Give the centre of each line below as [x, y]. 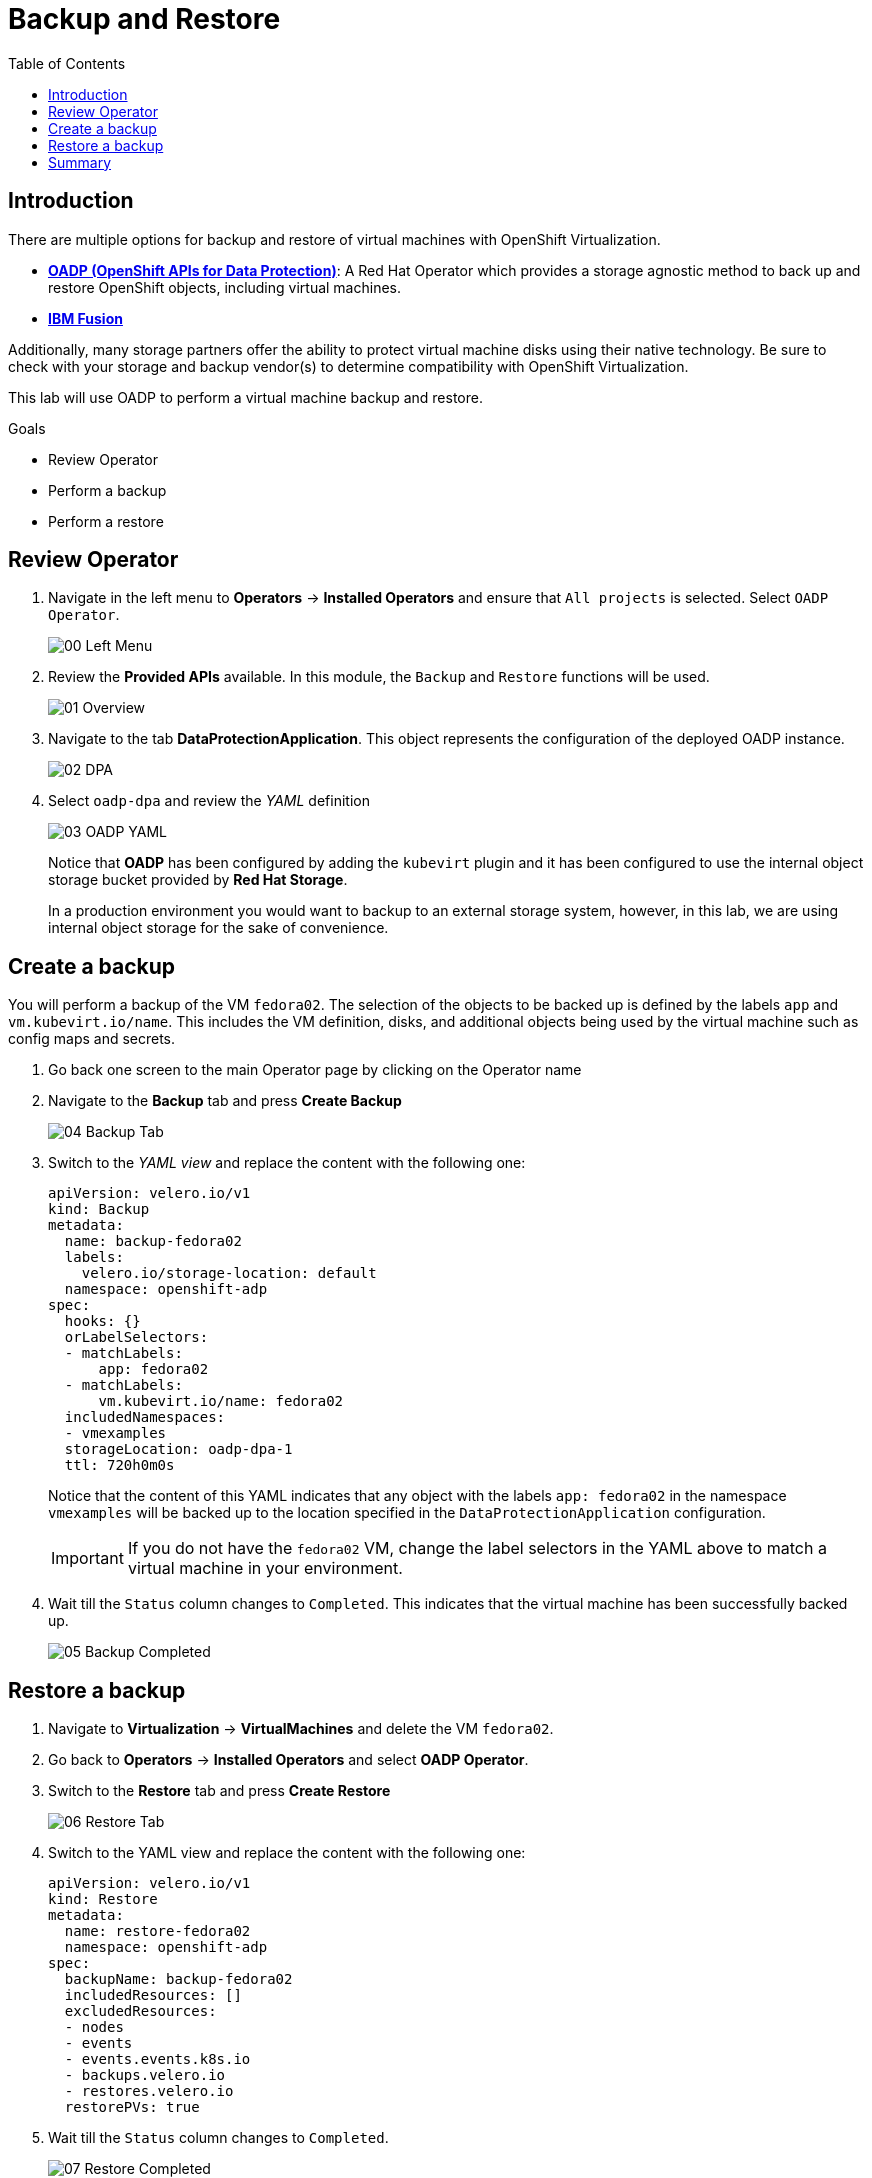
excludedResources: [140, 2011]
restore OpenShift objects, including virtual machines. [225, 287]
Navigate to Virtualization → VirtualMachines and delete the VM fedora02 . [301, 1729]
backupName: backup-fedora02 [178, 1979]
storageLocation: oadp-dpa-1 [178, 1449]
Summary [80, 162]
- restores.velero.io [149, 2091]
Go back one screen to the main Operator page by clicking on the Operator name [315, 1070]
